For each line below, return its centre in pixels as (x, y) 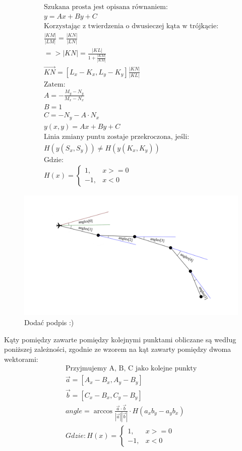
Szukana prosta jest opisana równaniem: (106, 7)
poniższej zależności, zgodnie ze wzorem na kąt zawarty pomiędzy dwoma (118, 349)
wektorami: (21, 359)
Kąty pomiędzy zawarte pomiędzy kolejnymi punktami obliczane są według (120, 339)
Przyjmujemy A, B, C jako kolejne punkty (131, 369)
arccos (103, 411)
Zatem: (54, 85)
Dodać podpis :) (49, 322)
